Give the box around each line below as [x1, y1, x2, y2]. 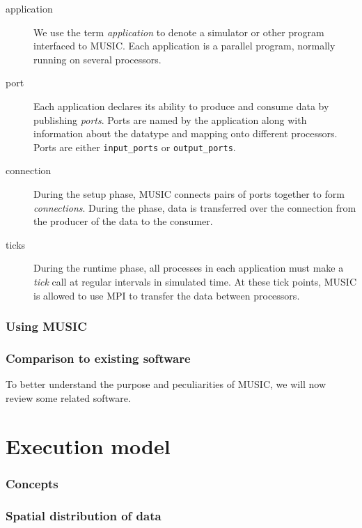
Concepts [6, 474, 58, 492]
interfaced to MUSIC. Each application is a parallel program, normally [33, 38, 336, 53]
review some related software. [6, 390, 131, 405]
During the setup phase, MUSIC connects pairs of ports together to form [33, 187, 345, 201]
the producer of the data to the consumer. [33, 214, 213, 228]
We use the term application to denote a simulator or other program [33, 24, 324, 39]
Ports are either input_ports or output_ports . [33, 139, 236, 154]
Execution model [6, 431, 171, 460]
